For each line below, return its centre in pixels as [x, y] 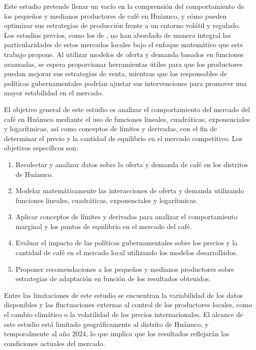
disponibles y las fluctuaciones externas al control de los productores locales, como [128, 305]
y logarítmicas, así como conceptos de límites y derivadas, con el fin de [111, 129]
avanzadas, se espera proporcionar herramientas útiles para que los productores [124, 64]
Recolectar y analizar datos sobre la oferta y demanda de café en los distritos [132, 164]
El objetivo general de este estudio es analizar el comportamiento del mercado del [127, 109]
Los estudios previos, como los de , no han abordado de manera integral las [117, 35]
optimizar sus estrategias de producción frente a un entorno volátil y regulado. [122, 25]
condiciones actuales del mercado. [55, 343]
